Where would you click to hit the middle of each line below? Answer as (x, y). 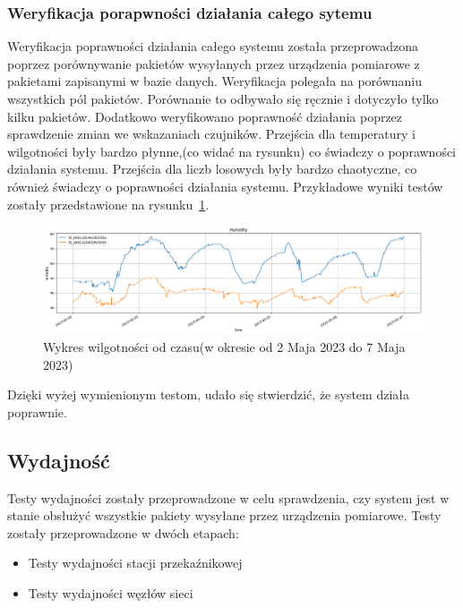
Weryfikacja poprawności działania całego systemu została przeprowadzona (213, 46)
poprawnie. (37, 411)
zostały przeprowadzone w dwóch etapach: (123, 532)
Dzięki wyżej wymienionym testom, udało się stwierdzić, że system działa (208, 394)
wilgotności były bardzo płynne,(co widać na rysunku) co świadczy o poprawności (232, 151)
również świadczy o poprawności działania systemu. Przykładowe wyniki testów (225, 186)
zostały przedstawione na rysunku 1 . (108, 204)
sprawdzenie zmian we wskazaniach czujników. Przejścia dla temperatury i (211, 134)
